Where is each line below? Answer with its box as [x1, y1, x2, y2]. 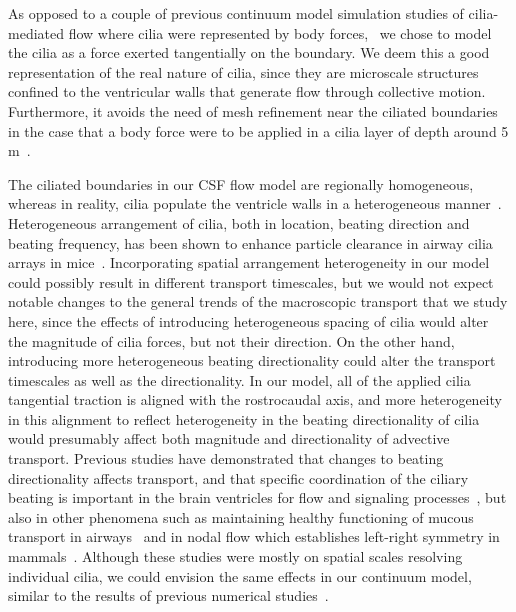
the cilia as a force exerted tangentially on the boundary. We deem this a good [8, 42, 490, 63]
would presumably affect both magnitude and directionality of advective [8, 428, 450, 449]
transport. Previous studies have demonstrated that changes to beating [8, 448, 444, 469]
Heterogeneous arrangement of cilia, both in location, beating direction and [8, 212, 470, 233]
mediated [8, 22, 64, 43]
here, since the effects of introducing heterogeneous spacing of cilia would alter [8, 310, 489, 331]
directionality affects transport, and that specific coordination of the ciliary [8, 467, 469, 488]
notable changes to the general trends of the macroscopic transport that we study [8, 291, 508, 312]
